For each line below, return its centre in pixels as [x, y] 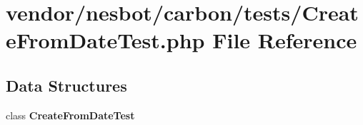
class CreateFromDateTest [70, 115]
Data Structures [66, 85]
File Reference [285, 40]
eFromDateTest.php [105, 40]
